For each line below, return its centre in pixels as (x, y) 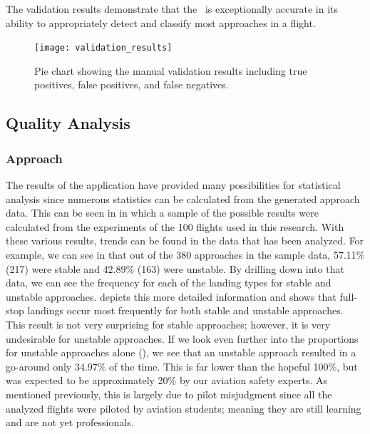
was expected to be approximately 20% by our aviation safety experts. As (167, 380)
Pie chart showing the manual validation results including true (171, 70)
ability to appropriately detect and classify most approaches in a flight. (161, 22)
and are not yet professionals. (70, 422)
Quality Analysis (68, 123)
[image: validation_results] (103, 48)
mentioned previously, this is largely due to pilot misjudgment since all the (169, 394)
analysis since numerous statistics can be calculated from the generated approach (183, 198)
